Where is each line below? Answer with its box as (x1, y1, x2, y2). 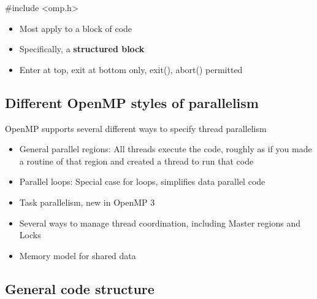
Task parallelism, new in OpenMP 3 (19, 195, 155, 208)
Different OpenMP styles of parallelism (5, 93, 259, 112)
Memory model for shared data (19, 249, 136, 262)
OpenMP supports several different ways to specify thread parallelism (5, 122, 267, 134)
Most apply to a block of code (19, 21, 132, 34)
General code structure (5, 279, 155, 298)
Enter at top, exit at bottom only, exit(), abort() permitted (19, 63, 243, 76)
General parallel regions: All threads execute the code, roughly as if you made (19, 142, 312, 155)
